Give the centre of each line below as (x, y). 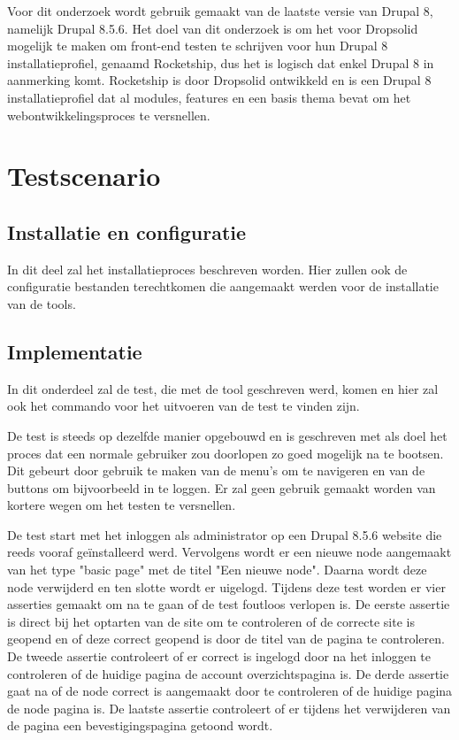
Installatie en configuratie (127, 231)
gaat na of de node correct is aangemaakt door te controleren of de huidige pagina (230, 691)
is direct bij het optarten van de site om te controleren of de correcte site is (211, 621)
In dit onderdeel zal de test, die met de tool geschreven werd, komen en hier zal (223, 388)
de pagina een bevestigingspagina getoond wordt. (140, 725)
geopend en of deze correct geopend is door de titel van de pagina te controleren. (226, 639)
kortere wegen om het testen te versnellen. (122, 505)
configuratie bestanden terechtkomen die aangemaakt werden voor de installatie (223, 286)
